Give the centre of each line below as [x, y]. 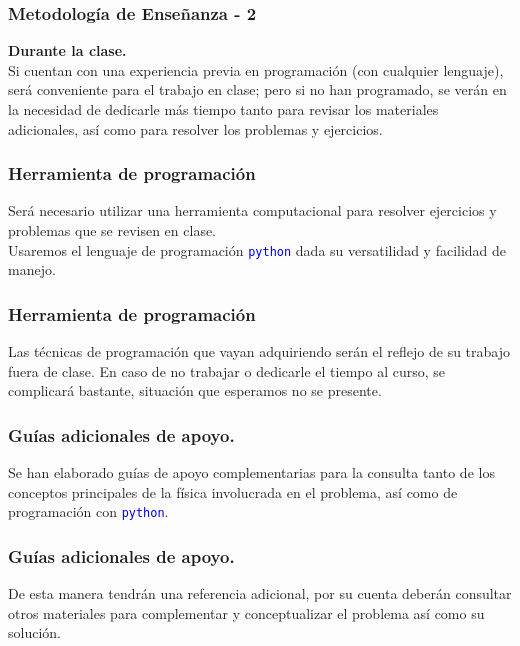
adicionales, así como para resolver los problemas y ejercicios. [195, 128]
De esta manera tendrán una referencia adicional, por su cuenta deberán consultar [260, 593]
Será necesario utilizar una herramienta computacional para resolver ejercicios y [252, 210]
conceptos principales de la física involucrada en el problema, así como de [233, 491]
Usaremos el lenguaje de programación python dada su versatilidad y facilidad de [257, 249]
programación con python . [88, 511]
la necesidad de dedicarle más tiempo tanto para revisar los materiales [223, 109]
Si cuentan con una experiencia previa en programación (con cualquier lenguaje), [256, 69]
